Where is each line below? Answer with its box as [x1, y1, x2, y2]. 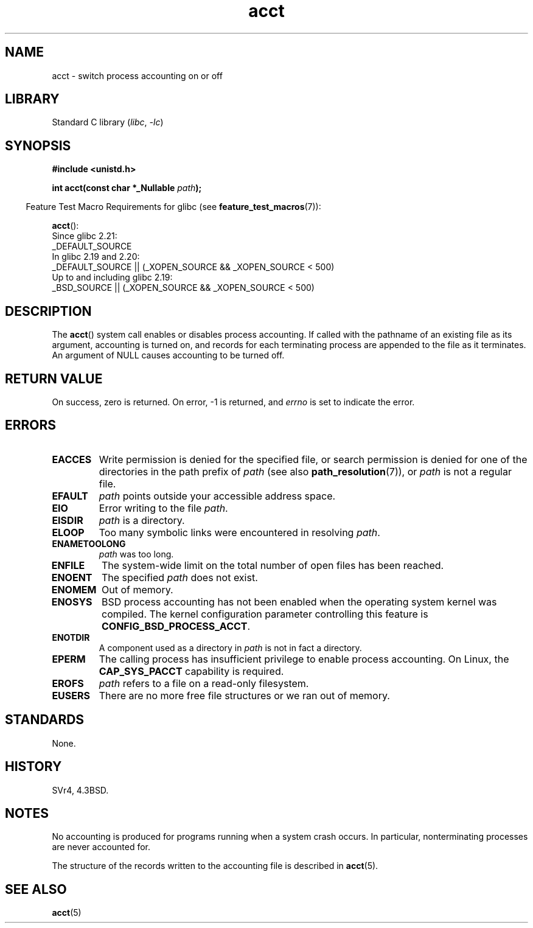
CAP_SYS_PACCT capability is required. [99, 665, 284, 677]
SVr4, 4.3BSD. [52, 784, 109, 795]
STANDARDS [5, 712, 85, 728]
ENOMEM [51, 583, 97, 596]
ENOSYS [51, 595, 92, 608]
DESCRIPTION [5, 303, 92, 319]
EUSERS [52, 689, 90, 702]
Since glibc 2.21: [52, 231, 117, 242]
